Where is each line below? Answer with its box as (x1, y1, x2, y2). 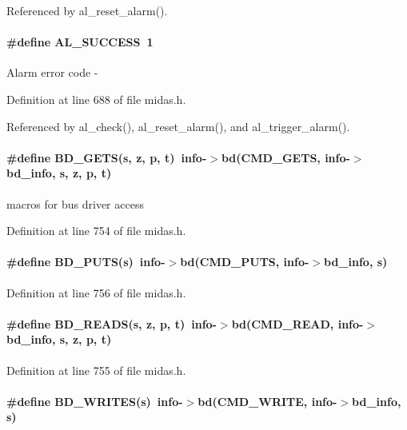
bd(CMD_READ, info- (231, 315, 364, 332)
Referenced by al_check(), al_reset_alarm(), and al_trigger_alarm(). (6, 117, 350, 134)
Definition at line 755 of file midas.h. (6, 361, 186, 378)
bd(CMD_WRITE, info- (198, 392, 337, 409)
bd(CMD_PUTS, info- (180, 253, 309, 270)
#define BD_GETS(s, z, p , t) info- (6, 149, 207, 165)
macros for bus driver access (6, 195, 144, 212)
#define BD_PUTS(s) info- (6, 253, 166, 270)
